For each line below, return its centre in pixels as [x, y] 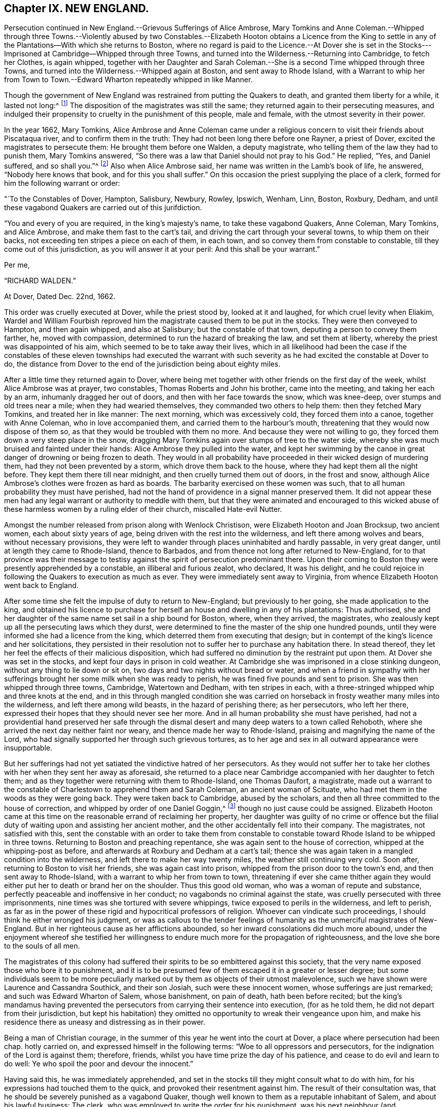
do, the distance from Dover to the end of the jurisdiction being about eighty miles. [142, 364]
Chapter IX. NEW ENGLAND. [77, 8]
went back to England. [41, 585]
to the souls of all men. [42, 946]
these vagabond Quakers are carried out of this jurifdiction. [103, 207]
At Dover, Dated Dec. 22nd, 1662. [60, 296]
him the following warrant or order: [62, 183]
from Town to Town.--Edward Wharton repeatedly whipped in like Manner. [129, 80]
